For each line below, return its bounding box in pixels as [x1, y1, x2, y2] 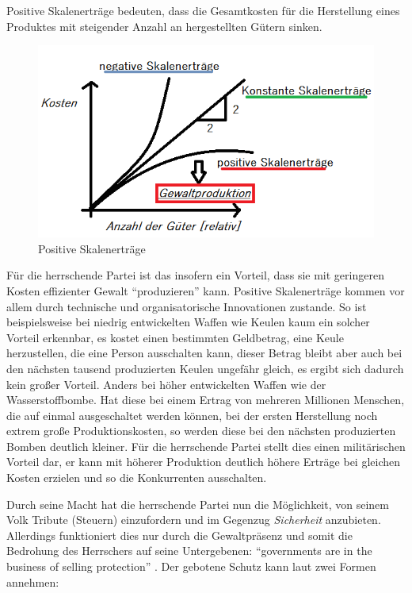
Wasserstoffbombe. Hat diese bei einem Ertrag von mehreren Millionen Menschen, [6, 391, 405, 408]
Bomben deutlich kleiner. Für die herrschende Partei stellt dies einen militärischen [6, 437, 406, 454]
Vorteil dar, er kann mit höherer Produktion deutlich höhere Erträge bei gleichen [6, 453, 401, 470]
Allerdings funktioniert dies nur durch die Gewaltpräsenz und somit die [6, 526, 353, 543]
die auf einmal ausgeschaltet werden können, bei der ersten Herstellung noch [6, 406, 378, 423]
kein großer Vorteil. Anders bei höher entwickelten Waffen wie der [6, 375, 326, 392]
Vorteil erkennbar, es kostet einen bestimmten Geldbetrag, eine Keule [6, 329, 344, 345]
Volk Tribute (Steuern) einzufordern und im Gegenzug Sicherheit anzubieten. [6, 511, 381, 528]
